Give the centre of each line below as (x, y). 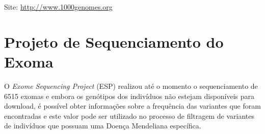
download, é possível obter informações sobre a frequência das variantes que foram (132, 106)
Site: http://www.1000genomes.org (58, 7)
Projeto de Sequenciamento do (114, 41)
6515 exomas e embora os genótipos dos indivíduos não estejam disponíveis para (129, 96)
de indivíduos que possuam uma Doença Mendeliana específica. (103, 126)
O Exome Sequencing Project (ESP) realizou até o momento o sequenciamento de (131, 86)
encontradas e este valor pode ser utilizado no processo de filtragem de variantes (129, 115)
